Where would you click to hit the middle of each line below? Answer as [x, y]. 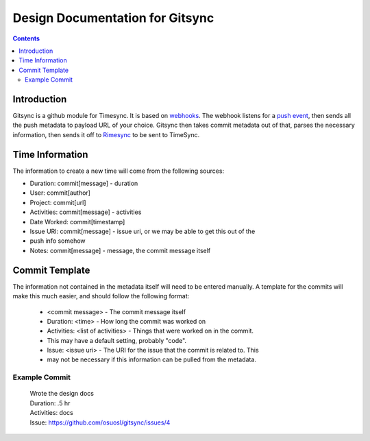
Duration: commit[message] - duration [84, 183]
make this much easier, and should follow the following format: [101, 296]
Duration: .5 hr [50, 403]
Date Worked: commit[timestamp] [77, 222]
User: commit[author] [60, 193]
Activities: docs [51, 413]
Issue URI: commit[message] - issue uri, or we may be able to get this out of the [143, 231]
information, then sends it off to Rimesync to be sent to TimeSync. [106, 134]
